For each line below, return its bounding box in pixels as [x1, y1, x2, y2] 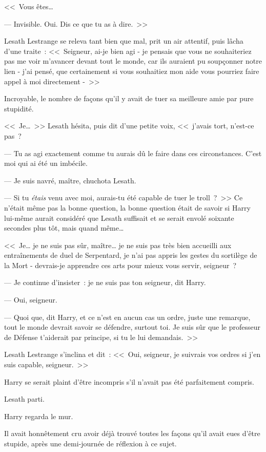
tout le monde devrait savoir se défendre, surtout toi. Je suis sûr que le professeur [4, 322, 261, 332]
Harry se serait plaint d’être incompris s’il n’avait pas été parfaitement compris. [4, 376, 254, 387]
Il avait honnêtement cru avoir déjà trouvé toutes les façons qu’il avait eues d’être [4, 428, 260, 439]
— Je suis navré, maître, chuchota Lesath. [4, 175, 136, 185]
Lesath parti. [4, 393, 45, 404]
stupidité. [4, 103, 34, 114]
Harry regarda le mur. [4, 410, 73, 421]
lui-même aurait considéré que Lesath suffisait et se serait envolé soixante [4, 212, 234, 223]
